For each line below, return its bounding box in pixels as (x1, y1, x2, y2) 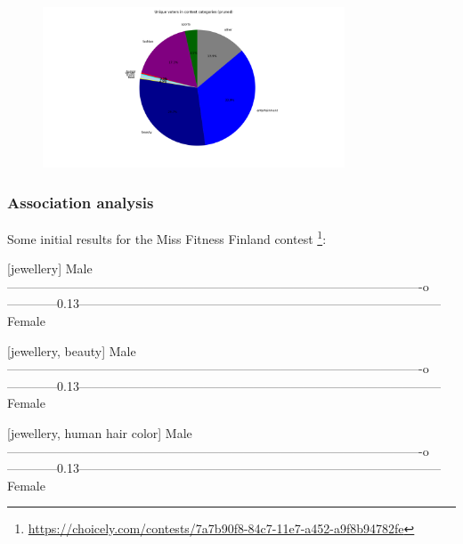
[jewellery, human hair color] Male (7, 424, 192, 442)
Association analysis (7, 191, 154, 213)
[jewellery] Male (7, 259, 93, 278)
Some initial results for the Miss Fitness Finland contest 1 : (7, 227, 327, 248)
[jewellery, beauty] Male (7, 341, 136, 360)
